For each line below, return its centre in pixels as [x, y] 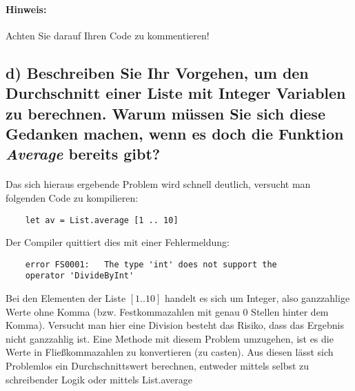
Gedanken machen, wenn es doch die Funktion [175, 133]
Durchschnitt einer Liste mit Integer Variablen [176, 93]
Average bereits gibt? [83, 154]
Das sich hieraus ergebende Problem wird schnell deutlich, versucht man [158, 184]
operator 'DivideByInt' [80, 276]
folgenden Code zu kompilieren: [72, 197]
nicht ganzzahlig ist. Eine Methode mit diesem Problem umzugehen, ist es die [170, 338]
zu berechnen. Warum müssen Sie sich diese [165, 113]
